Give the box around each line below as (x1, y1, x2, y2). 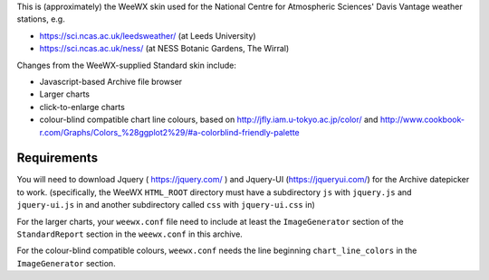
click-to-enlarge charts (39, 101, 126, 112)
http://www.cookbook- (379, 114, 465, 126)
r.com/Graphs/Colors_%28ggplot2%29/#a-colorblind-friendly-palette (39, 126, 301, 137)
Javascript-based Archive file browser (39, 76, 183, 87)
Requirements (16, 150, 99, 166)
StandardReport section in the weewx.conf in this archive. (16, 229, 244, 239)
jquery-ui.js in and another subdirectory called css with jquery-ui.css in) (16, 200, 316, 210)
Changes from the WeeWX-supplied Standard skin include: (16, 60, 237, 70)
